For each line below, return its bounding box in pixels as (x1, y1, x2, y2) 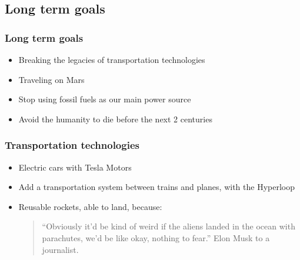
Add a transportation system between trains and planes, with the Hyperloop (18, 181, 295, 193)
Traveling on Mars (18, 73, 85, 85)
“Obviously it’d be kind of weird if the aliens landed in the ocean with (42, 220, 295, 232)
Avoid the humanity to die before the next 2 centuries (18, 112, 212, 125)
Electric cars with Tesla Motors (18, 161, 132, 173)
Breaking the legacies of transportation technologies (18, 54, 205, 65)
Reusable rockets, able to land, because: (18, 200, 162, 212)
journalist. (42, 243, 79, 255)
